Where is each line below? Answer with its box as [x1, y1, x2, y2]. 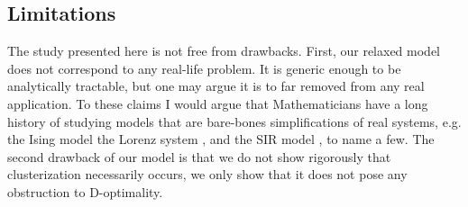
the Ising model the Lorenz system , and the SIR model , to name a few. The [7, 130, 435, 148]
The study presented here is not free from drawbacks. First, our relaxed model [7, 41, 440, 60]
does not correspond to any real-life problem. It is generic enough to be [7, 58, 401, 77]
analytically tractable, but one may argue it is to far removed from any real [7, 76, 425, 95]
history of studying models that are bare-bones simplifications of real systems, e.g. [7, 112, 462, 130]
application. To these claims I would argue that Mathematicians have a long [7, 94, 428, 112]
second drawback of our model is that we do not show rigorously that [7, 147, 391, 166]
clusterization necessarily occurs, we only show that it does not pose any [7, 165, 408, 184]
